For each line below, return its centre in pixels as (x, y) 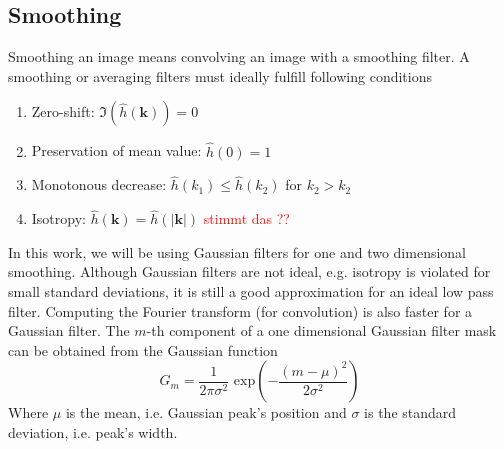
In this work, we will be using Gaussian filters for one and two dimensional (237, 251)
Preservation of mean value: (116, 150)
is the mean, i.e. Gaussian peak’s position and (206, 412)
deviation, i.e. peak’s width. (93, 431)
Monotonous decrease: (99, 184)
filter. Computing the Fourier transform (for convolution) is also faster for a (240, 310)
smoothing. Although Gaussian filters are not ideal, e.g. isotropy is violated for (249, 271)
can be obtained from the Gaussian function (143, 349)
